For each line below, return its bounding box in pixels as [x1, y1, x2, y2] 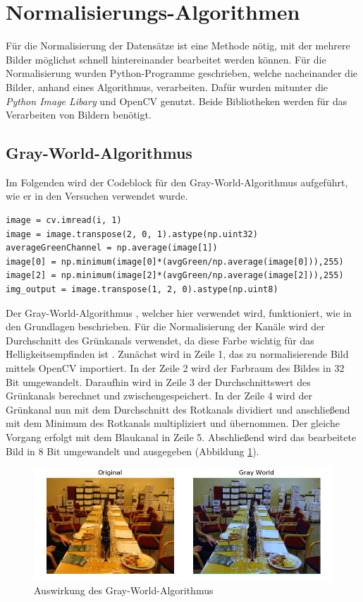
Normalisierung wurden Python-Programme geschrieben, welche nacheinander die [6, 66, 357, 80]
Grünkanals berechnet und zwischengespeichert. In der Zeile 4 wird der [6, 388, 312, 403]
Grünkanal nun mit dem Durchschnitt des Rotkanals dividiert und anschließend [6, 402, 350, 416]
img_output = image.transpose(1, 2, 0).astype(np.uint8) [6, 284, 278, 295]
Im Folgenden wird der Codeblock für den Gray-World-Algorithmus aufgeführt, [6, 174, 348, 189]
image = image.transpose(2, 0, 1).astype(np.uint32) [6, 229, 258, 239]
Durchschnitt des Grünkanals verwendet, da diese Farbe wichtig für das [6, 332, 314, 347]
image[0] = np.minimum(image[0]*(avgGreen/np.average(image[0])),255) [6, 256, 344, 267]
